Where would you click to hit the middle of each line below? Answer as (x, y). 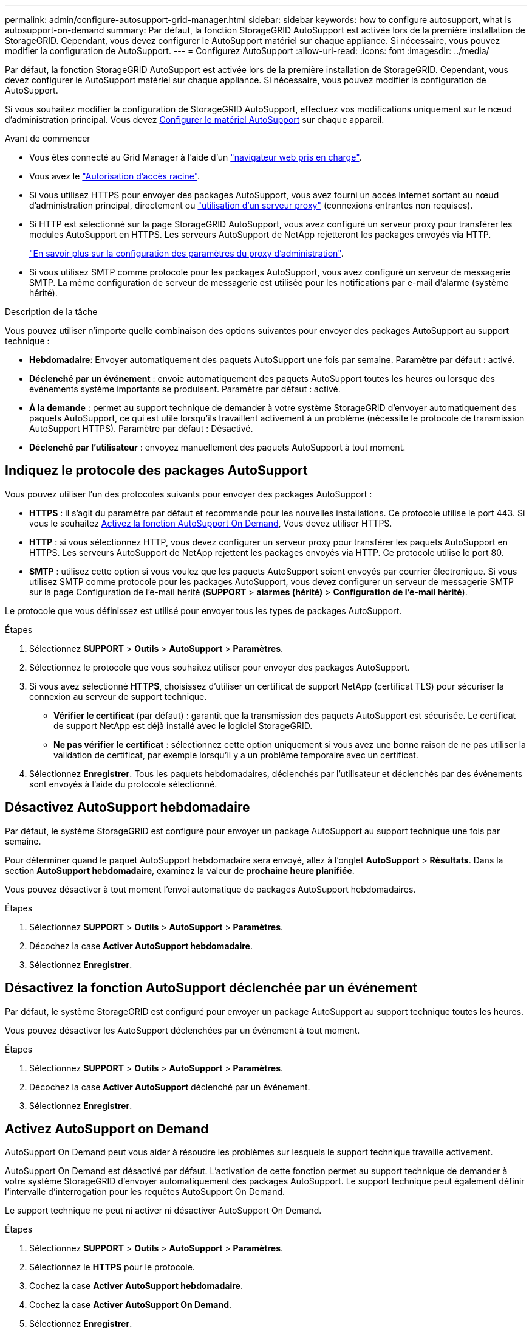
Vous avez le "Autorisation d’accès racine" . (115, 176)
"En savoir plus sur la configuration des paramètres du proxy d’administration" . (186, 253)
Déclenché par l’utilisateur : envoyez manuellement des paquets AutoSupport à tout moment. (217, 447)
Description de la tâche (51, 312)
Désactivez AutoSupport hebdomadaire (128, 808)
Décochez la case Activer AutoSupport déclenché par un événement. (170, 1087)
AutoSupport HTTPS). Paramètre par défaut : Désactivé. (141, 428)
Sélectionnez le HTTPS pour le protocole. (112, 1267)
